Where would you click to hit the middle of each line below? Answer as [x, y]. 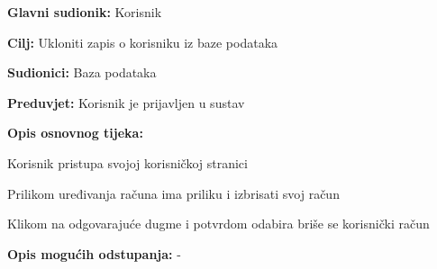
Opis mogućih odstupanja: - [94, 253]
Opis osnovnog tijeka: [75, 133]
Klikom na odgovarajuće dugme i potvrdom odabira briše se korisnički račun [218, 224]
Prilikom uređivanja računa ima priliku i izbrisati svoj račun [173, 193]
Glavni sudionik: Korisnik [85, 12]
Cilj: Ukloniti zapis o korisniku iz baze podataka [143, 42]
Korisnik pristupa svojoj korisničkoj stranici [127, 162]
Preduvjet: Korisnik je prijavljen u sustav [126, 102]
